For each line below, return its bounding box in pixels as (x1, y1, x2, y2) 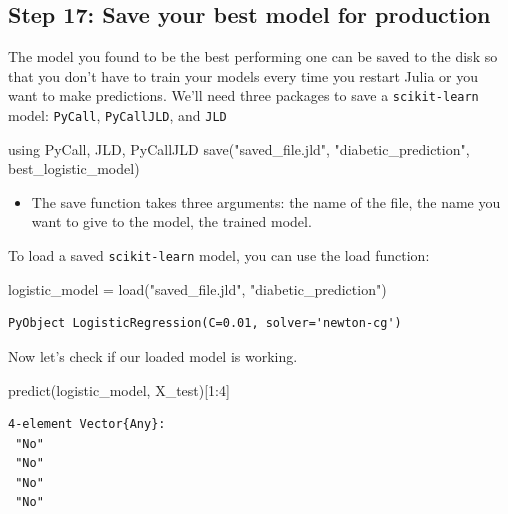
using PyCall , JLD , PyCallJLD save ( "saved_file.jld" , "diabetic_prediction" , (8, 138, 470, 159)
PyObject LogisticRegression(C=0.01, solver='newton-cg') (8, 316, 402, 331)
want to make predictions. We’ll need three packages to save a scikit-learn (8, 85, 479, 106)
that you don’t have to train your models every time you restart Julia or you (8, 65, 478, 86)
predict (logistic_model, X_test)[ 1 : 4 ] (8, 379, 230, 400)
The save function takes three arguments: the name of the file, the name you (31, 191, 501, 212)
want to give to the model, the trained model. (31, 211, 312, 232)
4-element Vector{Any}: (8, 417, 166, 432)
